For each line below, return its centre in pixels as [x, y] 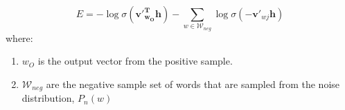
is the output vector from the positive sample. [135, 61]
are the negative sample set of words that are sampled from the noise [193, 84]
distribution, [48, 98]
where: [19, 37]
